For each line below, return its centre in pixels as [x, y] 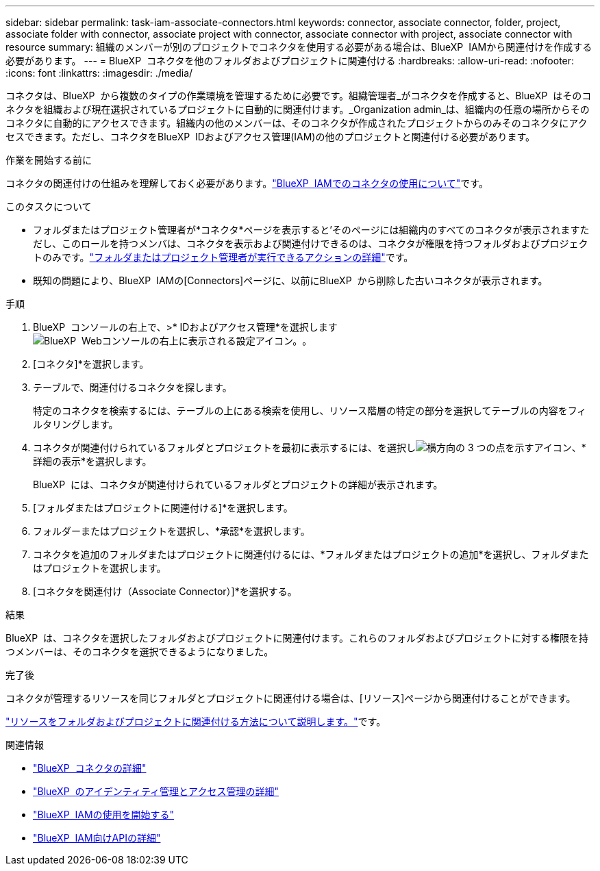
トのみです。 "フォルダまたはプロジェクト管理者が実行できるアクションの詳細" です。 [223, 257]
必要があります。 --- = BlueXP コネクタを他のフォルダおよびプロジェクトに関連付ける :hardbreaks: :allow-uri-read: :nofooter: [290, 61]
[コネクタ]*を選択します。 [91, 364]
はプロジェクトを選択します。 [100, 568]
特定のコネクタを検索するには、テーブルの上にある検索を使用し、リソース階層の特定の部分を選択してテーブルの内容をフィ [310, 411]
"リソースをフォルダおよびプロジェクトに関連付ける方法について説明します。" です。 [196, 721]
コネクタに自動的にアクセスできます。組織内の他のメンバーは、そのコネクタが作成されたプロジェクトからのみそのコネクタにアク [297, 123]
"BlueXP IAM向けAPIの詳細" [97, 838]
